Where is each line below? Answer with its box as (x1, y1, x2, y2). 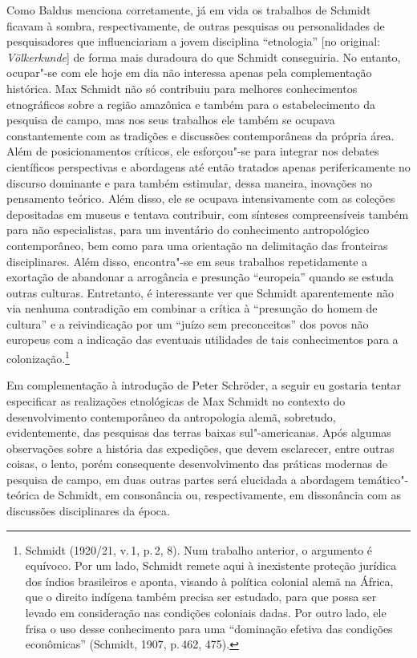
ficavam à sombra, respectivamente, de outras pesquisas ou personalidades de (6, 17, 385, 34)
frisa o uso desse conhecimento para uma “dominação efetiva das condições (25, 620, 393, 636)
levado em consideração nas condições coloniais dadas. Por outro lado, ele (25, 604, 387, 621)
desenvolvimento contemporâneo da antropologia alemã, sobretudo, (6, 408, 336, 425)
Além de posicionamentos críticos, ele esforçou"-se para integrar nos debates (6, 143, 379, 159)
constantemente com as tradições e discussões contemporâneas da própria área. (6, 127, 395, 143)
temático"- (358, 470, 409, 487)
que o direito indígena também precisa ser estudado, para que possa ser (25, 588, 377, 605)
